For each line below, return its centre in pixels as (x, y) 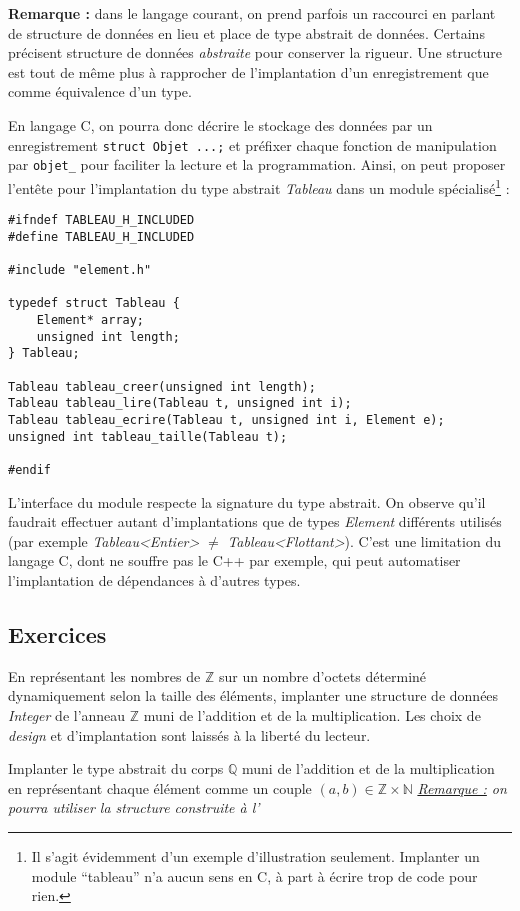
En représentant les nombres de (104, 675)
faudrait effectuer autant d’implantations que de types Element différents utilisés (255, 521)
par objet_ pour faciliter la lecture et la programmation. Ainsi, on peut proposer (257, 164)
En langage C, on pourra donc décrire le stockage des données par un (220, 124)
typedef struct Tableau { (94, 303)
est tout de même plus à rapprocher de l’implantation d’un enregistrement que (248, 71)
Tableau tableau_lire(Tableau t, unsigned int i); (180, 403)
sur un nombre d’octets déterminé (322, 675)
